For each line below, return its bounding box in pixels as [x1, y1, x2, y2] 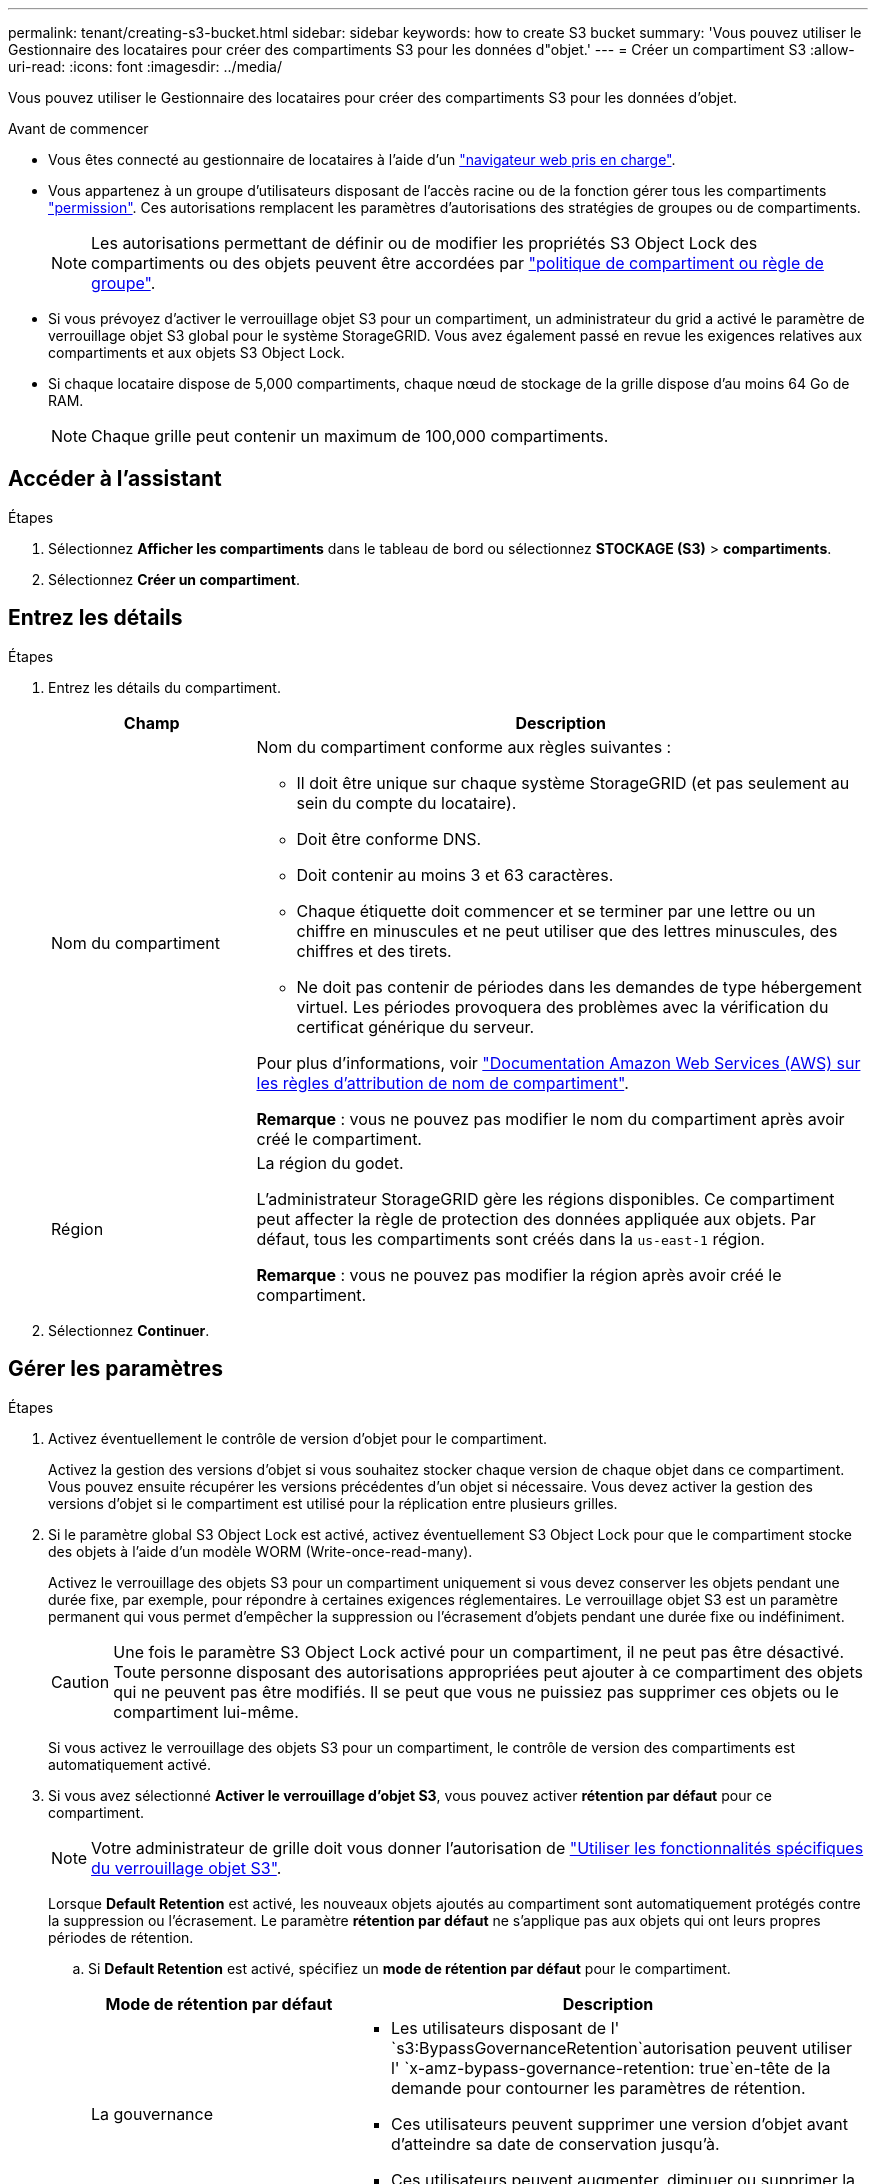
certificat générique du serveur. [296, 1016, 535, 1037]
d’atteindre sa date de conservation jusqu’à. [390, 2133, 720, 2154]
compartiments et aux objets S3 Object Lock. [48, 344, 345, 361]
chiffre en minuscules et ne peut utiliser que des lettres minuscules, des [296, 920, 838, 941]
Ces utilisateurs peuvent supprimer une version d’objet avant [390, 2113, 849, 2134]
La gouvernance [91, 2103, 214, 2124]
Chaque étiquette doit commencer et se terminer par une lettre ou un [296, 900, 816, 921]
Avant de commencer [8, 120, 149, 137]
